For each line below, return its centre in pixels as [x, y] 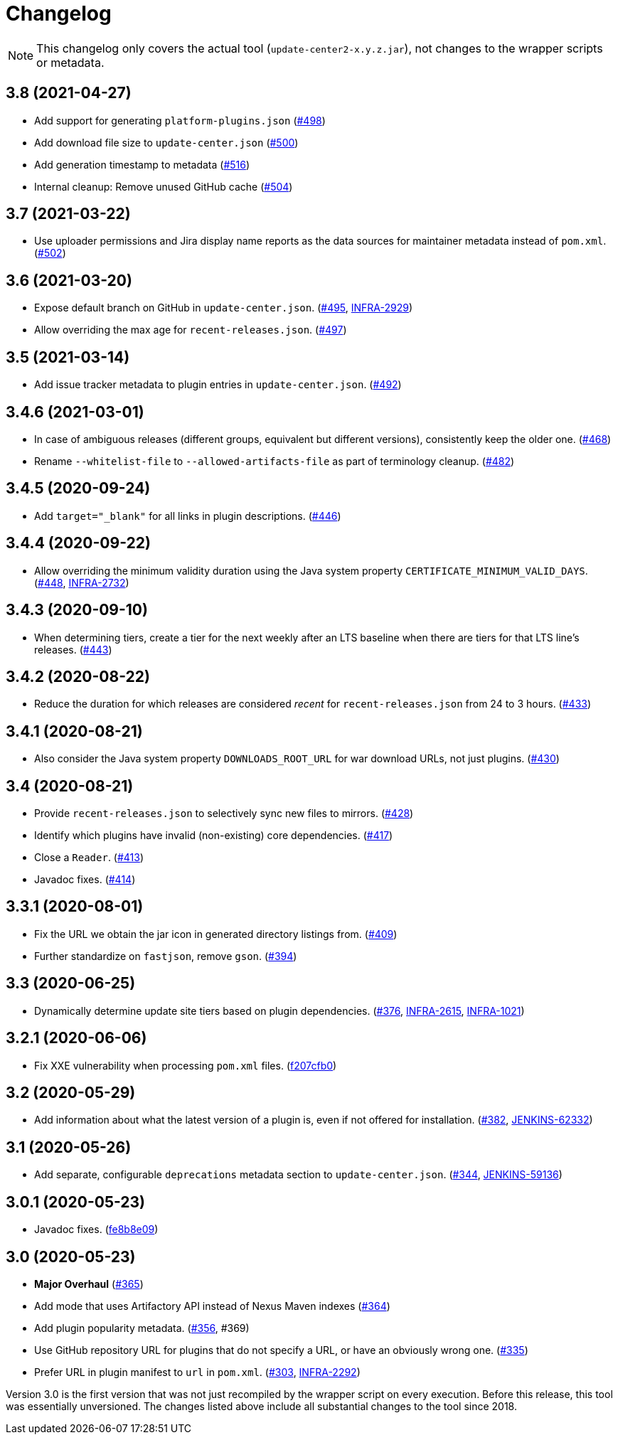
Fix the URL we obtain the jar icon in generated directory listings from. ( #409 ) [216, 934]
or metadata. [70, 62]
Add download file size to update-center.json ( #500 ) [166, 142]
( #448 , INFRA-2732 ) [82, 582]
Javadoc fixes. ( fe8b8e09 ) [96, 1230]
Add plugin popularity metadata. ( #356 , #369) [142, 1328]
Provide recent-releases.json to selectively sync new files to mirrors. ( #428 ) [224, 814]
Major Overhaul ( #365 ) [89, 1284]
